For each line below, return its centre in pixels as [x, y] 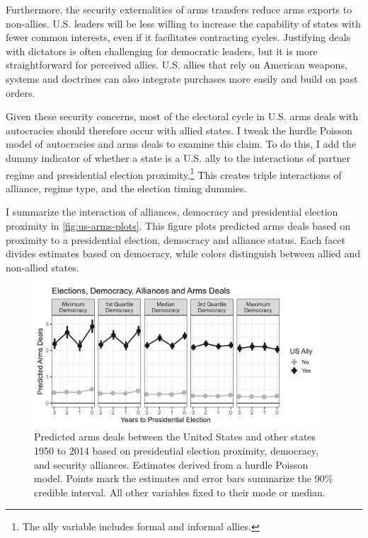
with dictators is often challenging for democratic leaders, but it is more [162, 51]
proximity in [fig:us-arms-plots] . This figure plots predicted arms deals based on [178, 225]
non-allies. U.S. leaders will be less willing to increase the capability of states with [183, 23]
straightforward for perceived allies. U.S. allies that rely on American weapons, [177, 65]
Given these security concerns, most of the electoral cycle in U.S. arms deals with [182, 116]
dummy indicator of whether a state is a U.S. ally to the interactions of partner [178, 157]
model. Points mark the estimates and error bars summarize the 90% [184, 478]
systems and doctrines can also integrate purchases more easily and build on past [182, 78]
